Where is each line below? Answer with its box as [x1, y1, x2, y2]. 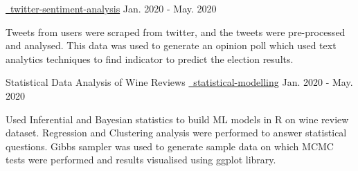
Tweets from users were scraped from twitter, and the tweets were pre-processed [6, 24, 346, 39]
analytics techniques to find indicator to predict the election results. [6, 51, 294, 66]
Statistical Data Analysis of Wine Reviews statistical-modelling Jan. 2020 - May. [6, 75, 353, 89]
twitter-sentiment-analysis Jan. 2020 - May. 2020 [10, 1, 217, 15]
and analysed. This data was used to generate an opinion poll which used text [6, 38, 337, 53]
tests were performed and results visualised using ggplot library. [6, 152, 276, 167]
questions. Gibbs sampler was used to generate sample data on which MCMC [6, 138, 334, 153]
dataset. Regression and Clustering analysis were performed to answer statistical [6, 125, 347, 140]
